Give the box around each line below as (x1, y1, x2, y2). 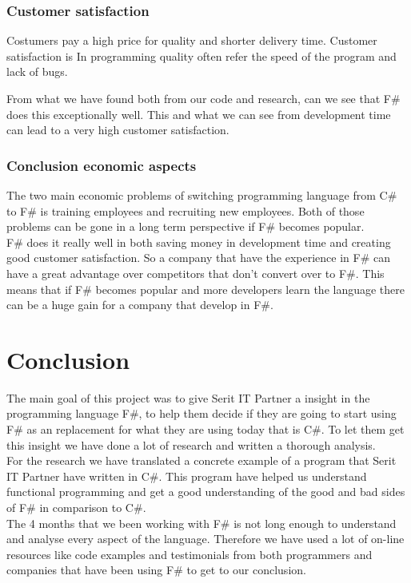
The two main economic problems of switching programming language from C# (6, 187, 397, 203)
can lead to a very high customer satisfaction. (6, 121, 229, 138)
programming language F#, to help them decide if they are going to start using (6, 405, 397, 422)
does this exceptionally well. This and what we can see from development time (6, 105, 391, 122)
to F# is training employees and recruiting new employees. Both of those (6, 202, 365, 219)
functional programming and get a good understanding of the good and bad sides (6, 483, 405, 500)
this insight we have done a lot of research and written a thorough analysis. (6, 436, 376, 453)
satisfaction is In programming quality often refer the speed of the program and (6, 47, 397, 64)
